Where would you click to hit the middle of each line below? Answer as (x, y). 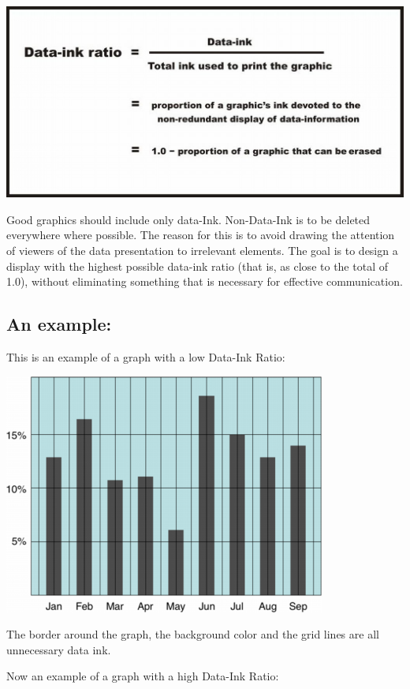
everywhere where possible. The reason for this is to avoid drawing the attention (201, 235)
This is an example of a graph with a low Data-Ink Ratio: (146, 356)
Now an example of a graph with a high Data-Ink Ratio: (143, 676)
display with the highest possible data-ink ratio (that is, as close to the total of (197, 266)
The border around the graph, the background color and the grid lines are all (193, 634)
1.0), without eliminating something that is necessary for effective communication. (205, 281)
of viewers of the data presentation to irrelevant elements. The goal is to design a (202, 250)
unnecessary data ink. (59, 649)
